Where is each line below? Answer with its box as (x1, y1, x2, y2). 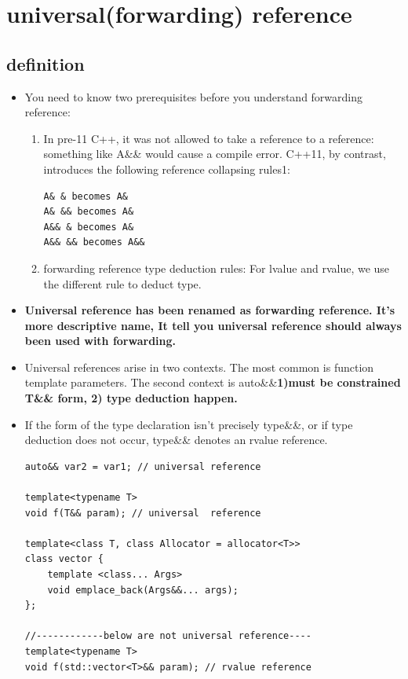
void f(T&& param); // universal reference (24, 507, 261, 519)
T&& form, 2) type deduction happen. (24, 390, 238, 406)
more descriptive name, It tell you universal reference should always (24, 317, 402, 333)
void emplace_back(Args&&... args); (47, 584, 239, 596)
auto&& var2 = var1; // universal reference (24, 461, 261, 472)
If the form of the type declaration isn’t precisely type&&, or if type (24, 416, 353, 432)
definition (6, 51, 85, 75)
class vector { (24, 553, 104, 565)
